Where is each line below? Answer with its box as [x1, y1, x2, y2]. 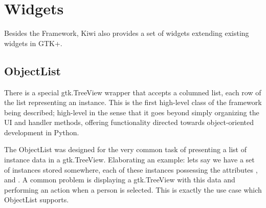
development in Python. [4, 127, 79, 137]
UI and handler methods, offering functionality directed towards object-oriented [4, 117, 254, 128]
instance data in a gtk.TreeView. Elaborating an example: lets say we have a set [4, 154, 255, 165]
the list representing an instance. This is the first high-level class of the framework [4, 97, 262, 108]
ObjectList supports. [4, 194, 69, 205]
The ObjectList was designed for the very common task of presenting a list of [4, 144, 247, 155]
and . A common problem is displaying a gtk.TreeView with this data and [4, 174, 235, 185]
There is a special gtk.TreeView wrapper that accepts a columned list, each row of [4, 87, 261, 97]
